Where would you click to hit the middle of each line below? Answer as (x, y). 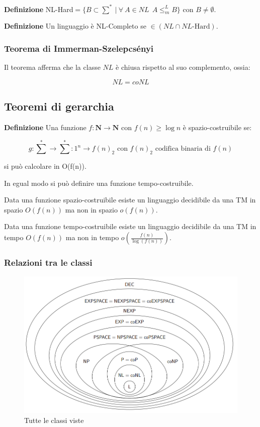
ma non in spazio (91, 209)
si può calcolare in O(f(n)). (45, 166)
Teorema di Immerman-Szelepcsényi (79, 48)
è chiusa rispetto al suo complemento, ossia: (183, 67)
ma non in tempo (92, 237)
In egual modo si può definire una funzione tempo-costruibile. (99, 183)
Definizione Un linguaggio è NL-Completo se (75, 26)
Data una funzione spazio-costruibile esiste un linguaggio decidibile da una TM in (130, 200)
